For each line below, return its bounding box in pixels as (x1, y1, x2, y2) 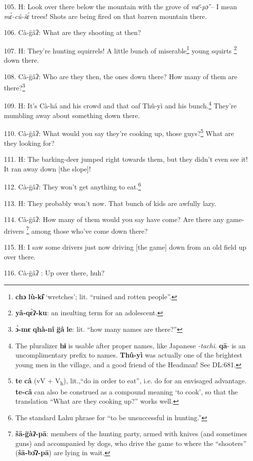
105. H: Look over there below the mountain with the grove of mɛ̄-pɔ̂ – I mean (4, 1, 237, 11)
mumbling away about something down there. (4, 110, 140, 120)
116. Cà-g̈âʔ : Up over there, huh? (4, 268, 105, 278)
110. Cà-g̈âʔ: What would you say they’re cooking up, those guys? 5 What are (4, 127, 234, 138)
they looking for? (4, 137, 54, 148)
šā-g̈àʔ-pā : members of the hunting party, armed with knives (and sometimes (15, 428, 247, 439)
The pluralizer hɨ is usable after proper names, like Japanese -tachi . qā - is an (15, 340, 246, 350)
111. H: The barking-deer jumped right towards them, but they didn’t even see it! (4, 154, 248, 164)
